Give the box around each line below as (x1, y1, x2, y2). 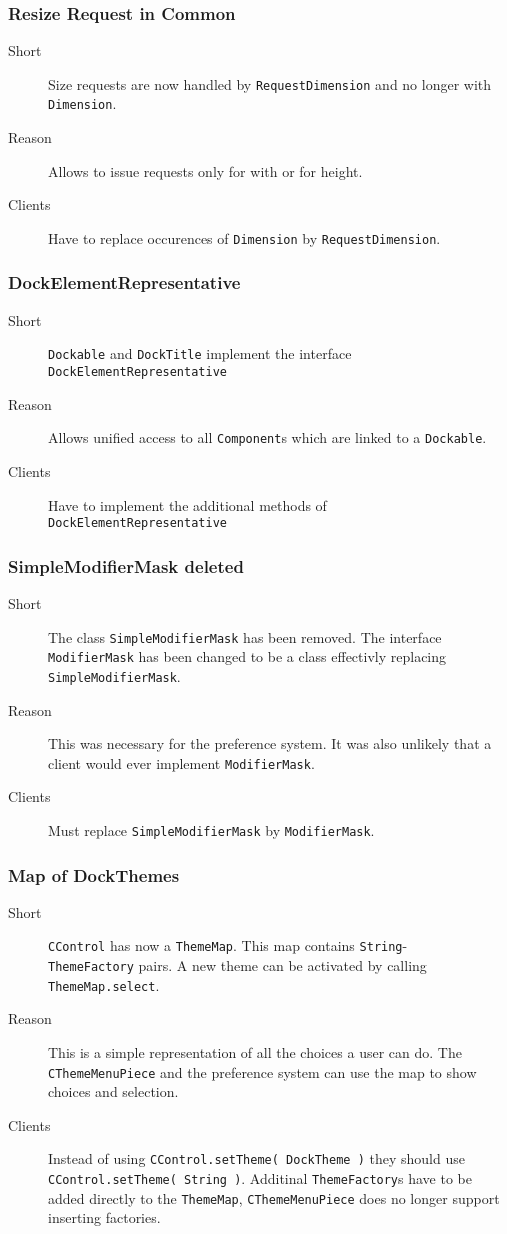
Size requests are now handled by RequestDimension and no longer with (48, 73, 492, 94)
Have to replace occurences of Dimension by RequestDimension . (48, 227, 441, 248)
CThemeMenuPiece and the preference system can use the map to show (48, 1061, 477, 1082)
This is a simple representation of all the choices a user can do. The (48, 1042, 462, 1063)
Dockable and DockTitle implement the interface (48, 343, 352, 364)
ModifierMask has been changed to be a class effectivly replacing (48, 646, 447, 667)
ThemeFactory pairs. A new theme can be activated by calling (48, 955, 427, 976)
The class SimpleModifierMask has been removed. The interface (48, 626, 442, 647)
